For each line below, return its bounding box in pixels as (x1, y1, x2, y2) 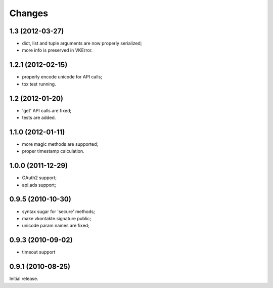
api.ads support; (22, 182, 57, 188)
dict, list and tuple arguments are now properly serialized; (22, 40, 142, 47)
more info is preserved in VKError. (22, 47, 93, 53)
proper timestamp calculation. (22, 148, 84, 154)
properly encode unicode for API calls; (22, 74, 103, 80)
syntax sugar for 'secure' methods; (22, 208, 96, 215)
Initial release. (9, 276, 38, 282)
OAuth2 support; (22, 175, 57, 181)
